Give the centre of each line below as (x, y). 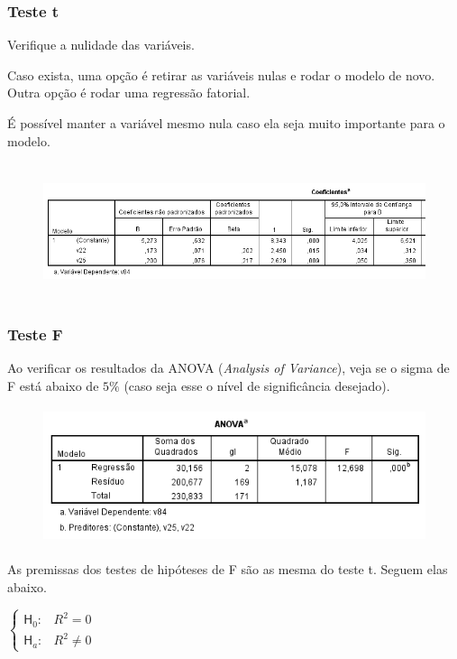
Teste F (35, 334)
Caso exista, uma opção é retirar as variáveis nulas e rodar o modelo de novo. (221, 74)
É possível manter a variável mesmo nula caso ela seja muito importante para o (226, 123)
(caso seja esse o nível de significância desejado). (257, 385)
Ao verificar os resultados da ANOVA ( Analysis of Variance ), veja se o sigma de (228, 368)
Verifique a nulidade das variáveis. (101, 45)
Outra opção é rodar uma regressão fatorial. (129, 93)
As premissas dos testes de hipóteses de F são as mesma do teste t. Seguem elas (228, 569)
